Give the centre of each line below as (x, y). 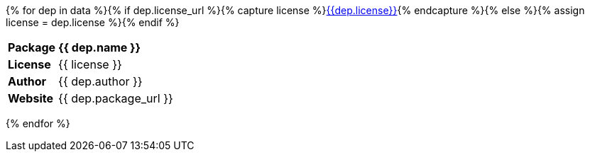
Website (31, 98)
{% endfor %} (38, 123)
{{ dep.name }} (100, 47)
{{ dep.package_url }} (116, 98)
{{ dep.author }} (100, 81)
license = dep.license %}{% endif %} (93, 22)
